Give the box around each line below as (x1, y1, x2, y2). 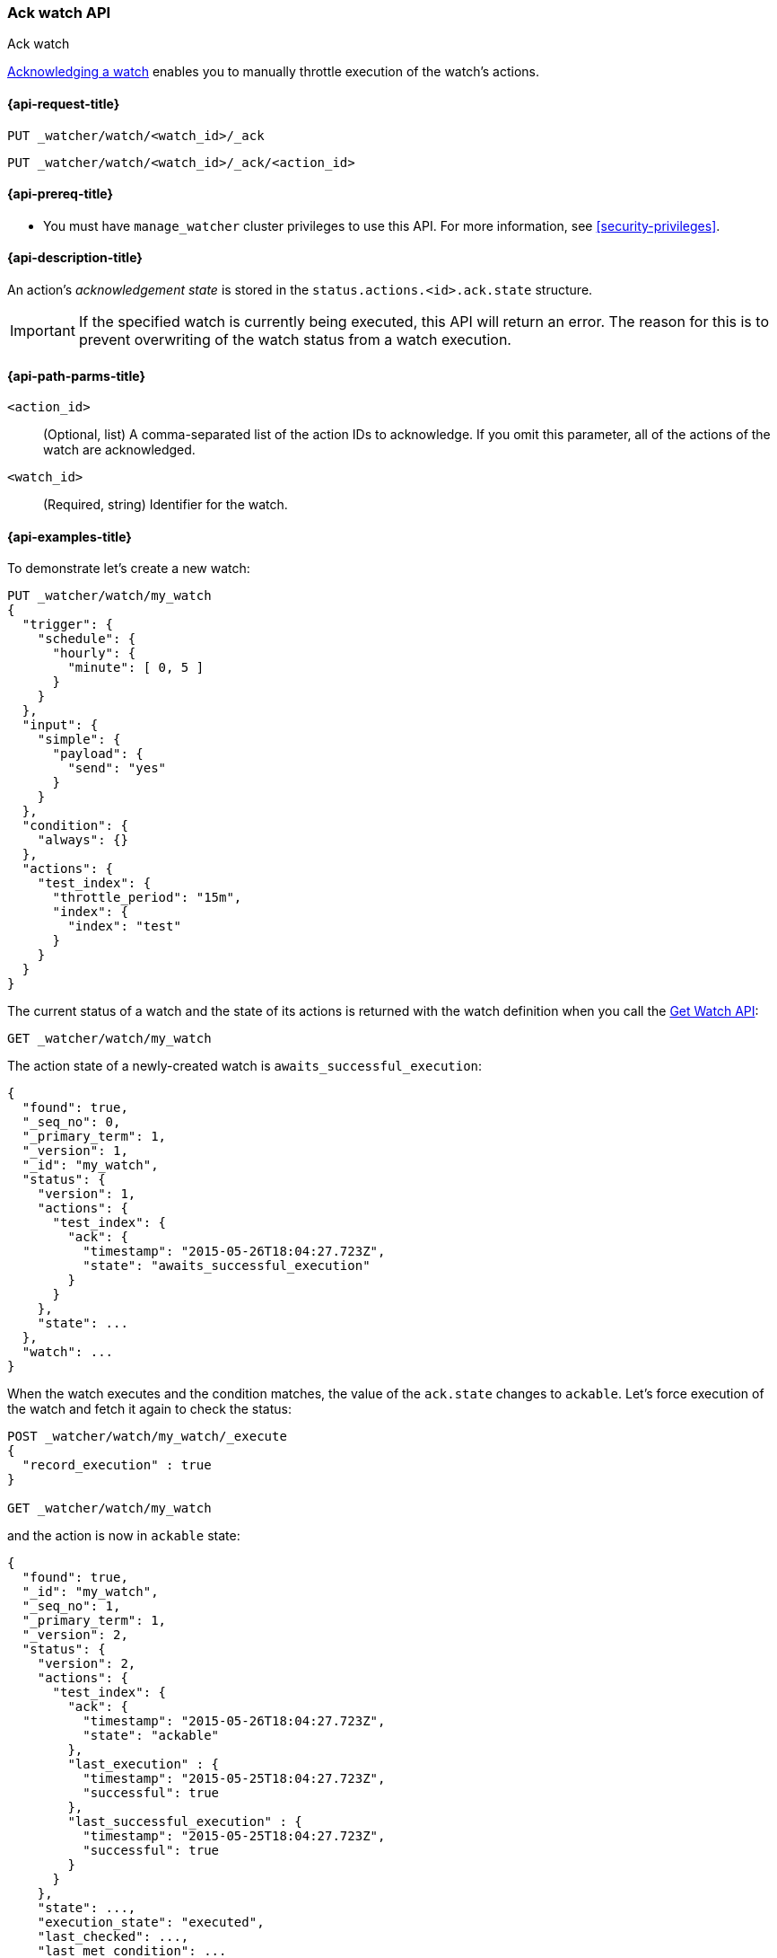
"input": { (22, 718, 99, 733)
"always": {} (37, 833, 128, 848)
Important (10, 322, 75, 340)
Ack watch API (7, 4, 111, 22)
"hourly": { (52, 646, 136, 661)
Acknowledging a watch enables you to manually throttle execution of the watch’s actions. (7, 64, 539, 80)
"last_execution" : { (67, 1757, 220, 1772)
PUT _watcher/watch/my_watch (7, 588, 212, 604)
